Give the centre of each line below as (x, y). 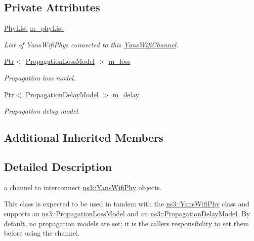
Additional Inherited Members (84, 138)
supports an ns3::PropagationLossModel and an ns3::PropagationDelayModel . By (127, 213)
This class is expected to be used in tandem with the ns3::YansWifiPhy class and (127, 204)
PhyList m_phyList (34, 28)
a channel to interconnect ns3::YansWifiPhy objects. (83, 187)
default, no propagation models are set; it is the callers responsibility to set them (127, 223)
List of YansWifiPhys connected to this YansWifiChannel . (91, 44)
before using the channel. (42, 233)
